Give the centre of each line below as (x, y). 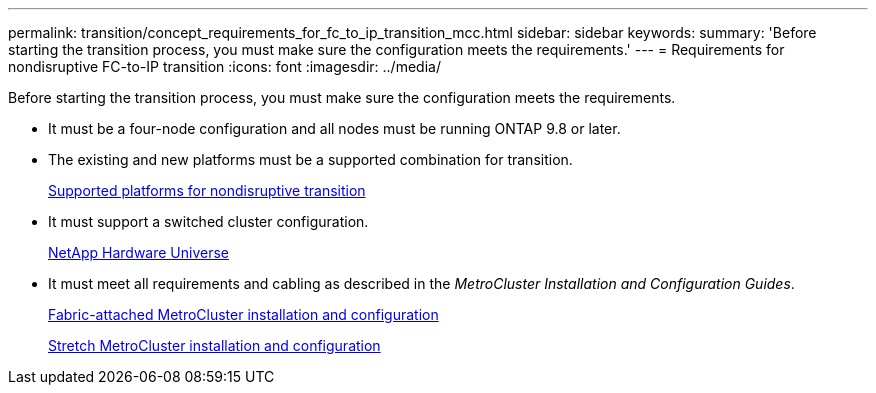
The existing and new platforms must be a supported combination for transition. (310, 159)
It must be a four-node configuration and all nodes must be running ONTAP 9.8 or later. (334, 128)
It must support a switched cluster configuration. (208, 221)
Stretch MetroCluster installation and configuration (214, 345)
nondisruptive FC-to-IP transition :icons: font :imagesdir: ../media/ (224, 66)
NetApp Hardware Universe (139, 252)
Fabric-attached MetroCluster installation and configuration (243, 314)
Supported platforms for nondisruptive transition (207, 190)
